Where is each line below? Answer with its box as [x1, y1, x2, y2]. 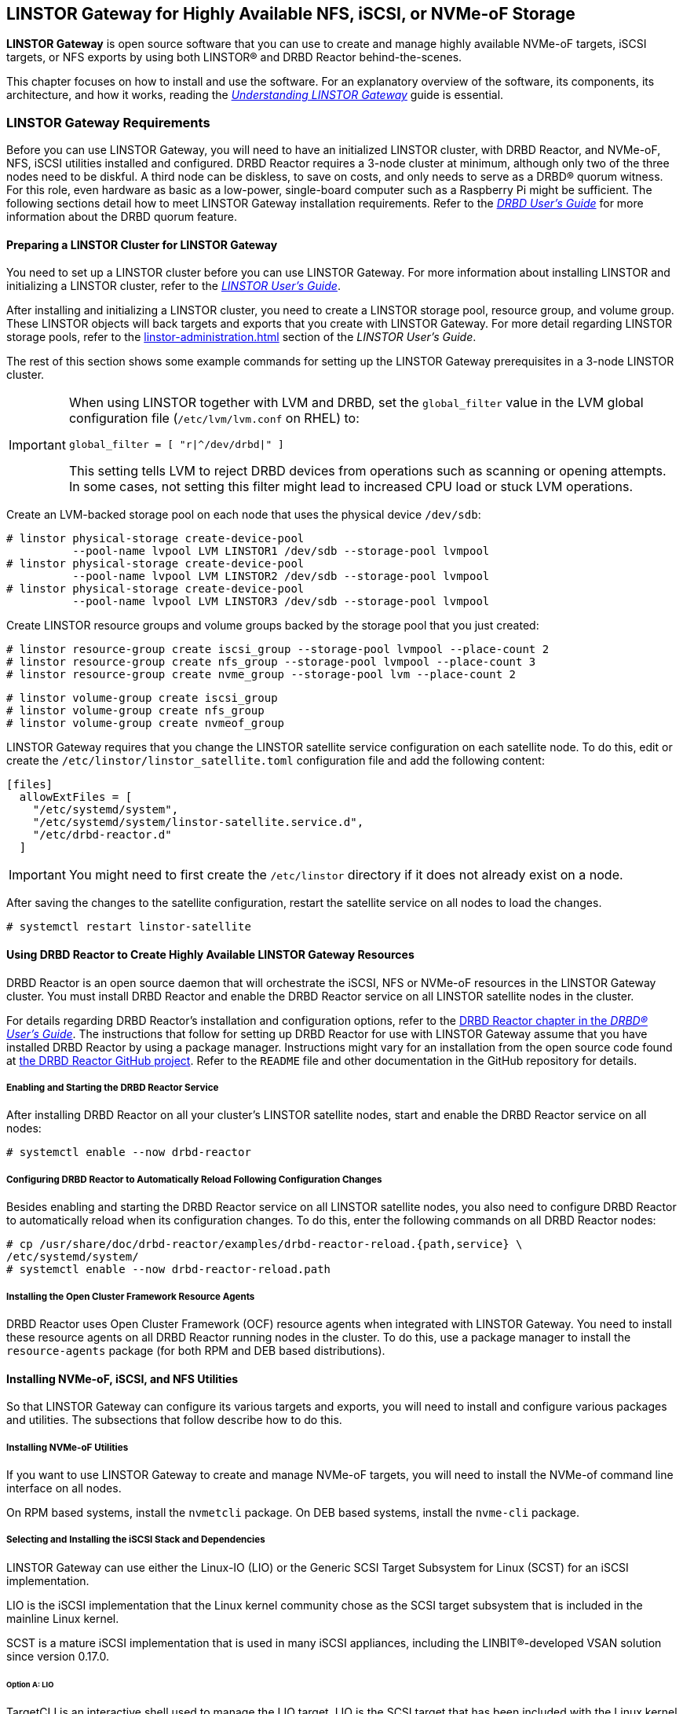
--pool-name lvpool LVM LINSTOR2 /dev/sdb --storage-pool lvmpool [72, 570, 490, 583]
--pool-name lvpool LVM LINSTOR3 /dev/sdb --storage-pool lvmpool [72, 595, 490, 608]
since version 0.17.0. [6, 1649, 109, 1663]
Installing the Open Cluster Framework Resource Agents [6, 1290, 255, 1302]
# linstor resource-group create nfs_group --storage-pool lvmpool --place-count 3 [6, 655, 536, 669]
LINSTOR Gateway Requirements [6, 114, 210, 130]
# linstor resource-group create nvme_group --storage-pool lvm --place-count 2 [6, 668, 517, 681]
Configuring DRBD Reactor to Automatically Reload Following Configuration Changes [6, 1173, 382, 1185]
